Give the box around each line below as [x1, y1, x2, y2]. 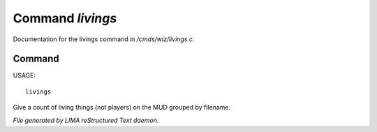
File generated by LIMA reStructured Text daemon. [13, 116, 159, 124]
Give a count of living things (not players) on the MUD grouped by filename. [13, 103, 230, 112]
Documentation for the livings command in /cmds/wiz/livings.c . [13, 35, 195, 43]
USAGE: [13, 71, 36, 80]
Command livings [13, 10, 117, 26]
